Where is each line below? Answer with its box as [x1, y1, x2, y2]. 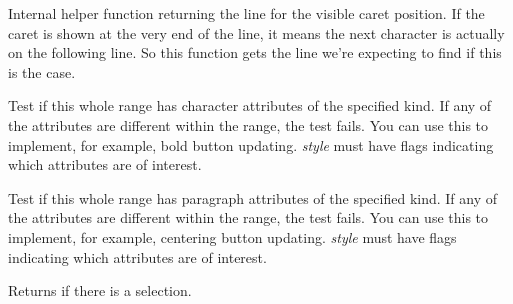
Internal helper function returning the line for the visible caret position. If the [8, 3, 485, 23]
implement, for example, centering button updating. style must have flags [8, 226, 457, 247]
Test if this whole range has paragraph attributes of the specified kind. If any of [8, 187, 498, 208]
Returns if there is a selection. [8, 280, 192, 301]
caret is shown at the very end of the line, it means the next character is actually [8, 22, 505, 43]
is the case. [8, 61, 76, 82]
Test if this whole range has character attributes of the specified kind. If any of [8, 95, 492, 116]
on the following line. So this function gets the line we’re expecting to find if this [8, 42, 502, 63]
